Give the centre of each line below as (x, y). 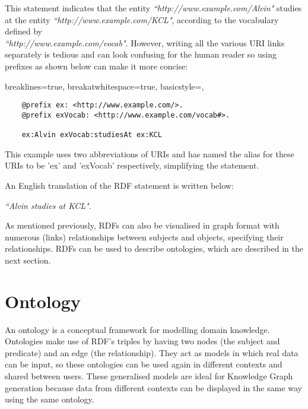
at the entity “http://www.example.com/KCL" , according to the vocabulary (142, 19)
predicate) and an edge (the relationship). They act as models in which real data (152, 352)
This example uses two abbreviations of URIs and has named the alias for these (150, 153)
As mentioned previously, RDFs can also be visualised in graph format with (142, 225)
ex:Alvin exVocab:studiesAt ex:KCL (92, 135)
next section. (28, 260)
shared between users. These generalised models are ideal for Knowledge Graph (149, 376)
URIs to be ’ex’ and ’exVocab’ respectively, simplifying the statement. (132, 165)
